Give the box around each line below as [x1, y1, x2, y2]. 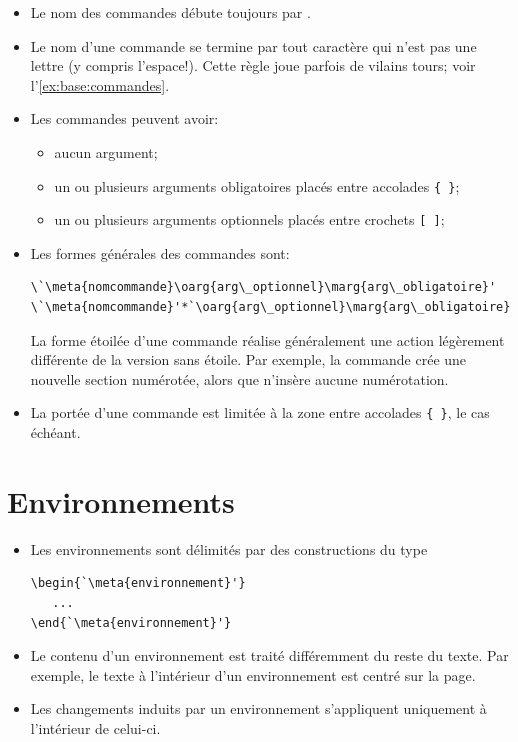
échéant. [30, 422, 81, 443]
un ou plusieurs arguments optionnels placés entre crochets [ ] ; [54, 209, 445, 230]
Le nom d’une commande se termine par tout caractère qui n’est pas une [30, 35, 477, 56]
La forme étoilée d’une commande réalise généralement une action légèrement [30, 329, 505, 350]
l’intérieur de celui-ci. [30, 717, 161, 738]
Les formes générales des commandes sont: [30, 242, 290, 263]
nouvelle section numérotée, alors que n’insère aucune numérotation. [30, 368, 449, 389]
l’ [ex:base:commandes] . [30, 74, 170, 95]
